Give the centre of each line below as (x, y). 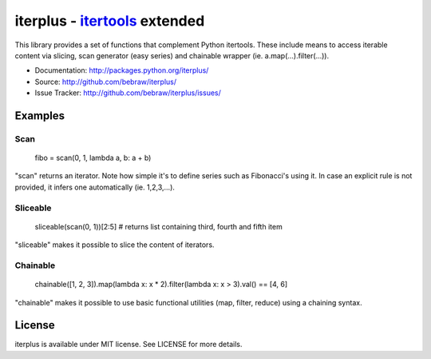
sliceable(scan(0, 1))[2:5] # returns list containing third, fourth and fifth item (158, 226)
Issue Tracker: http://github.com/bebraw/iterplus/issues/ (128, 93)
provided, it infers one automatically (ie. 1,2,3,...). (95, 187)
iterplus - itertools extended (110, 21)
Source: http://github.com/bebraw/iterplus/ (106, 82)
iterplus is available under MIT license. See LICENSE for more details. (129, 345)
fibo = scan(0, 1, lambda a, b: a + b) (93, 158)
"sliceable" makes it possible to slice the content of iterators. (115, 245)
